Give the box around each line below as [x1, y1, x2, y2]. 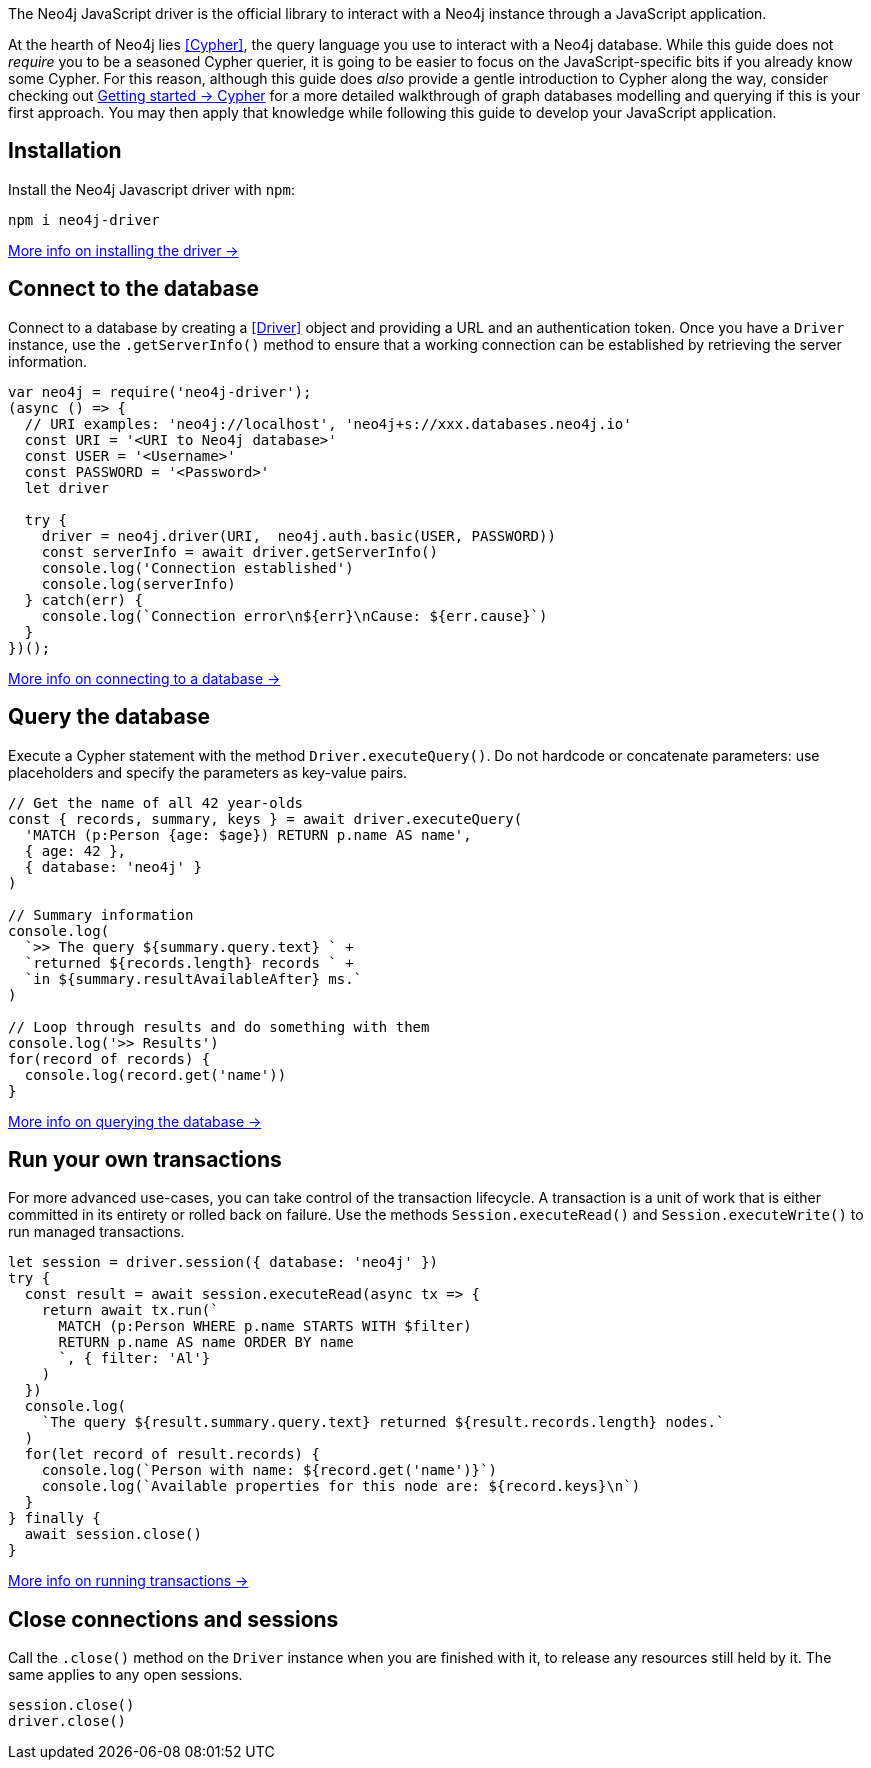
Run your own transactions [8, 1146, 282, 1172]
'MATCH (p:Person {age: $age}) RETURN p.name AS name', [24, 826, 472, 843]
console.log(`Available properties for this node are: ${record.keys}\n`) [41, 1478, 641, 1495]
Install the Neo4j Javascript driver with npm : [8, 180, 295, 198]
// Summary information [8, 906, 194, 923]
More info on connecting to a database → [8, 669, 281, 687]
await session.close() [24, 1526, 202, 1543]
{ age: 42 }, [24, 842, 127, 859]
